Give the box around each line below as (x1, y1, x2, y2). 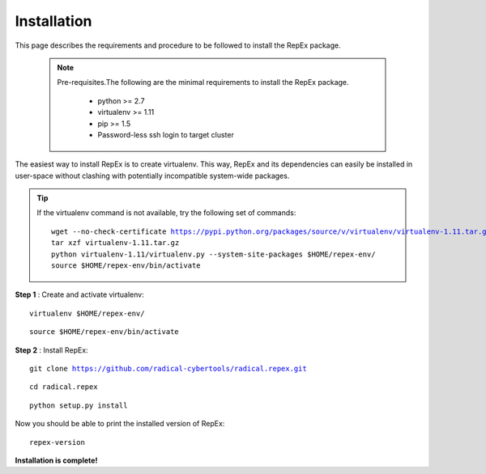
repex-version (29, 438, 85, 446)
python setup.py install (29, 400, 128, 410)
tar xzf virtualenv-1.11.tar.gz (51, 239, 180, 248)
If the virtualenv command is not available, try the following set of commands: (36, 208, 296, 218)
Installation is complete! (15, 455, 98, 465)
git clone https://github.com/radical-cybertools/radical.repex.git (29, 364, 307, 373)
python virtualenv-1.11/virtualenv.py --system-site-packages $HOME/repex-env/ (51, 249, 376, 259)
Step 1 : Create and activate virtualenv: (15, 290, 145, 299)
